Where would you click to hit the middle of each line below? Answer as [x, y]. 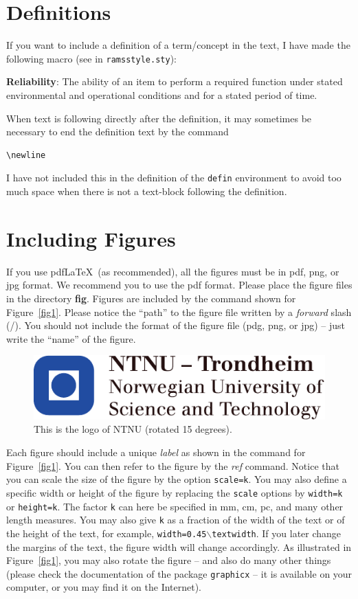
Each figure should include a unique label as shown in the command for [156, 452]
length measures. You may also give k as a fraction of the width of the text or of [176, 520]
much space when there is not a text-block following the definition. [147, 191]
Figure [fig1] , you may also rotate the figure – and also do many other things [169, 560]
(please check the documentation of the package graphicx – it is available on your [179, 573]
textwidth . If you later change [277, 533]
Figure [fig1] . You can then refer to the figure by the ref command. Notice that [173, 465]
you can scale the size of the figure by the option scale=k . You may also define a [177, 479]
